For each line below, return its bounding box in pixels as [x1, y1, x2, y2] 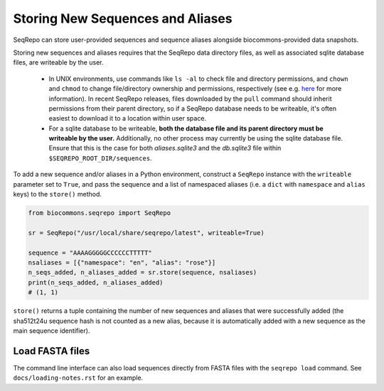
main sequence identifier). [13, 326, 90, 335]
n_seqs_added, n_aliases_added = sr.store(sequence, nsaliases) [28, 268, 257, 277]
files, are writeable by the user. [13, 58, 104, 67]
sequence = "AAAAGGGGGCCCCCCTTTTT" [28, 248, 152, 257]
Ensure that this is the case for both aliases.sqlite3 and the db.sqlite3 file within [48, 144, 282, 153]
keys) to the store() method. [13, 190, 102, 199]
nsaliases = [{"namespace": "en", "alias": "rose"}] [28, 258, 216, 266]
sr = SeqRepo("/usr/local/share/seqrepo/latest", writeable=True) [28, 228, 265, 237]
